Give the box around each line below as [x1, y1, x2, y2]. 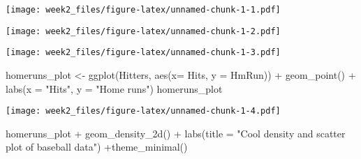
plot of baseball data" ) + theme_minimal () [6, 139, 188, 154]
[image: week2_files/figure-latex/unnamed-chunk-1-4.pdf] [6, 106, 281, 116]
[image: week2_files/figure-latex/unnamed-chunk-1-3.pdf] [6, 47, 281, 58]
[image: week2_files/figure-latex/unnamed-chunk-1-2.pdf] [6, 26, 281, 36]
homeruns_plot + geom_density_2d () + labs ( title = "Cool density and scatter [6, 126, 346, 140]
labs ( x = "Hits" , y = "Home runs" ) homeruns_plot [6, 81, 223, 96]
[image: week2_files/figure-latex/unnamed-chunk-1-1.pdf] [6, 5, 281, 15]
